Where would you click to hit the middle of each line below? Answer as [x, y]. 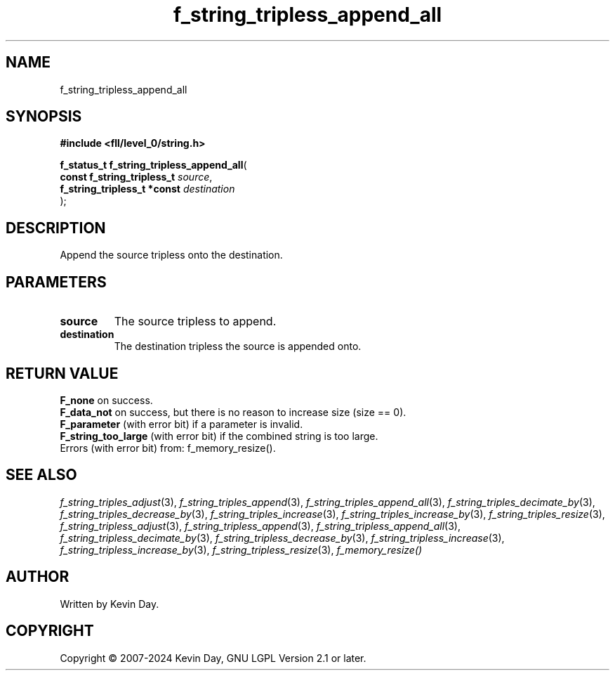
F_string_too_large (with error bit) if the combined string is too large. [219, 436]
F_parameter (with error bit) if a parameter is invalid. [181, 424]
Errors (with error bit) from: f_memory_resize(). [168, 448]
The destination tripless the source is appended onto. [238, 346]
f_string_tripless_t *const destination [147, 189]
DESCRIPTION [56, 228]
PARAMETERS [56, 282]
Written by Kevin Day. [110, 604]
